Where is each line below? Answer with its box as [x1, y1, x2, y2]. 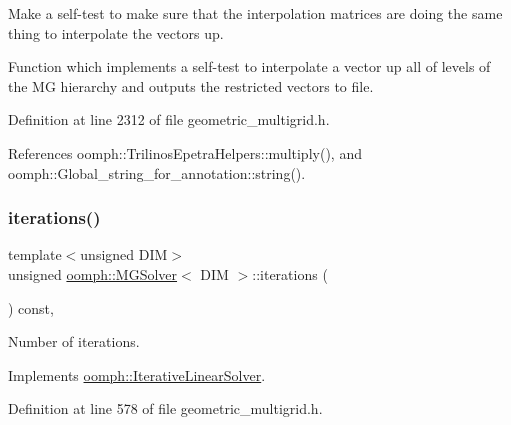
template [8, 244, 62, 265]
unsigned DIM [80, 244, 168, 265]
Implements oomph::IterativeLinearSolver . [8, 364, 266, 385]
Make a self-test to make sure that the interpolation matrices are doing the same [8, 3, 503, 23]
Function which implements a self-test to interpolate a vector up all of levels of [8, 56, 491, 77]
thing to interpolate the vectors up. [8, 22, 224, 43]
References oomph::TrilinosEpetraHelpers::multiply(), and [8, 142, 362, 163]
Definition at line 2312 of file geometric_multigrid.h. [8, 109, 330, 130]
